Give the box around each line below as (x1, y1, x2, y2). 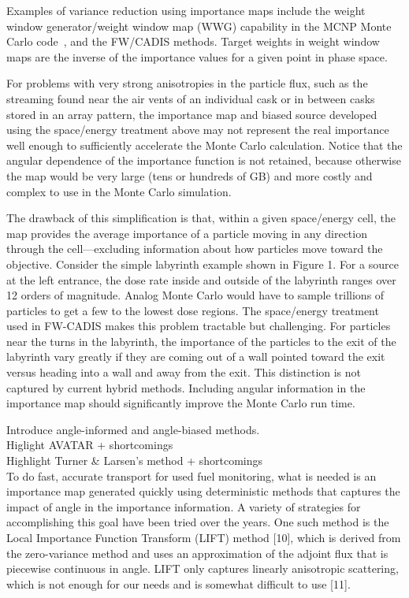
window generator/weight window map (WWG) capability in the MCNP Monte (6, 17, 392, 34)
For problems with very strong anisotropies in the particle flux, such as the (6, 75, 368, 91)
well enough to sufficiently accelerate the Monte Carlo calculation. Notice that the (6, 136, 403, 153)
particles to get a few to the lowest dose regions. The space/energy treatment (6, 302, 379, 318)
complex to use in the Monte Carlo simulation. (6, 183, 232, 199)
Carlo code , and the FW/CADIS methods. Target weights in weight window (6, 33, 380, 50)
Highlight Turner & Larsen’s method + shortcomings (6, 452, 263, 469)
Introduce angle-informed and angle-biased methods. (6, 421, 260, 437)
